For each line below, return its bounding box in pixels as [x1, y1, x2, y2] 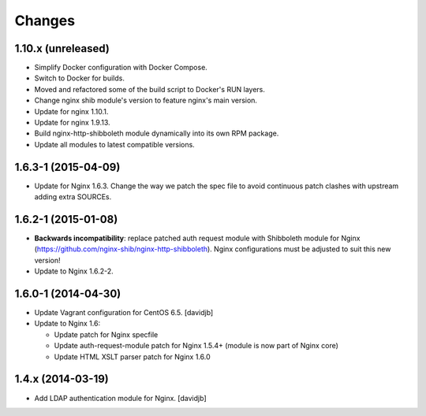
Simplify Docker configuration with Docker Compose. [34, 63, 208, 72]
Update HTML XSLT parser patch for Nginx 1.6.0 [54, 351, 211, 362]
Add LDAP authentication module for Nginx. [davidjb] [34, 393, 207, 403]
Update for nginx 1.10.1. [34, 106, 109, 116]
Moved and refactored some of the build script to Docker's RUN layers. [34, 84, 266, 94]
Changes [14, 12, 75, 29]
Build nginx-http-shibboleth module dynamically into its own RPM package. [34, 128, 279, 138]
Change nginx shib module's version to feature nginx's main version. [34, 95, 258, 106]
